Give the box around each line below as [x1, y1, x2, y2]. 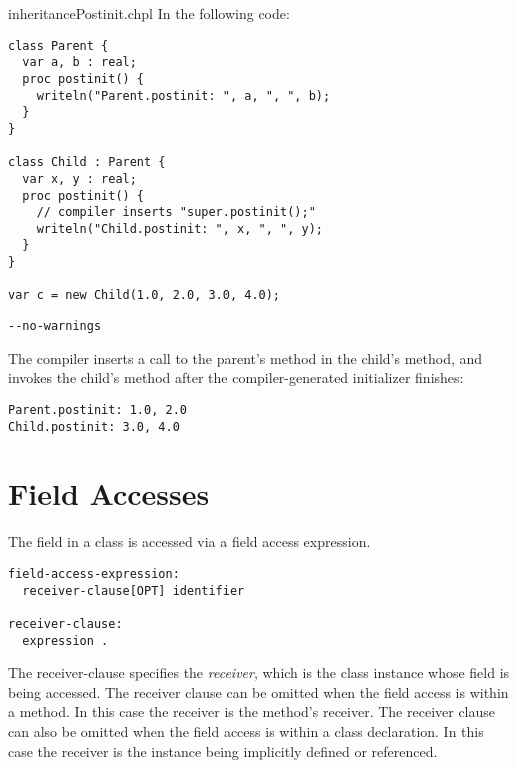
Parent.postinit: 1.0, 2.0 [8, 402, 187, 417]
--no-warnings [8, 319, 102, 334]
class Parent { [8, 38, 109, 53]
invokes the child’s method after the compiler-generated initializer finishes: [8, 367, 464, 388]
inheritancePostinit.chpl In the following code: [8, 3, 290, 23]
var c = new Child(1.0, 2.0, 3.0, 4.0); [8, 288, 281, 303]
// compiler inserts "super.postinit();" [36, 205, 316, 220]
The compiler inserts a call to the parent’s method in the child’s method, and [8, 347, 483, 368]
